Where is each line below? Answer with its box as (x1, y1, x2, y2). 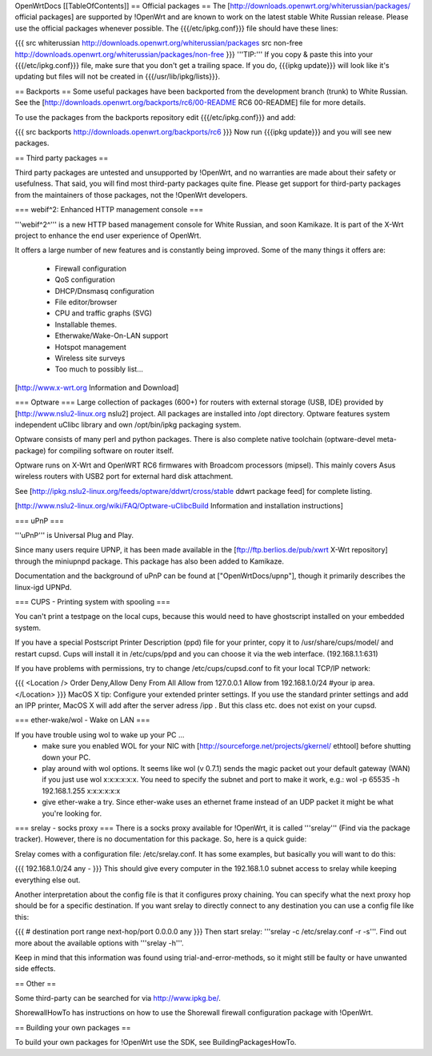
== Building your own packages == (14, 1022, 131, 1032)
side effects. (14, 964, 56, 974)
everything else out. (14, 875, 81, 885)
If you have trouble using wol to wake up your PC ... (14, 729, 185, 740)
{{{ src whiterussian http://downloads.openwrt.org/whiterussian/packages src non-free (14, 38, 303, 48)
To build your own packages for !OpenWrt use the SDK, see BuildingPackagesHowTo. (14, 1038, 297, 1047)
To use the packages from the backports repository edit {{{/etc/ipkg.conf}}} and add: (14, 112, 296, 122)
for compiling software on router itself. (47, 445, 174, 456)
